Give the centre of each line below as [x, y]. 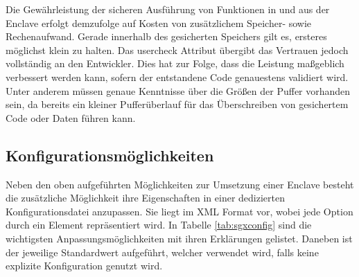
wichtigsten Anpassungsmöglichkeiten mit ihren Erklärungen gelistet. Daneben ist [179, 238]
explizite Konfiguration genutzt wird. [84, 266]
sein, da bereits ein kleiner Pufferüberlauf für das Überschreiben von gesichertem [177, 104]
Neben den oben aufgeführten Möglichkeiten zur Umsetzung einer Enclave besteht [180, 184]
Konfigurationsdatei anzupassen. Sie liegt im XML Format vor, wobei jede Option [179, 211]
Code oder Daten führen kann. [71, 117]
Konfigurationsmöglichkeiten [110, 155]
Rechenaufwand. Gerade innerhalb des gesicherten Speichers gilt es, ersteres [166, 36]
